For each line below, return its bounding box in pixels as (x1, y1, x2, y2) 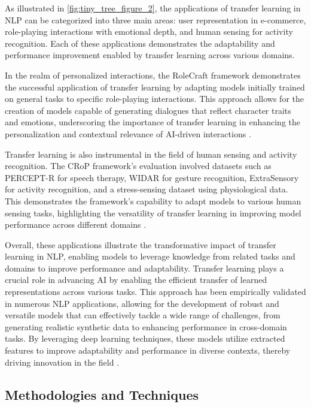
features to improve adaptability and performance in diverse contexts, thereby (5, 344, 291, 357)
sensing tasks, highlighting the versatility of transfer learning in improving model (5, 206, 301, 219)
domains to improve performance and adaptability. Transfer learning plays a (5, 261, 284, 274)
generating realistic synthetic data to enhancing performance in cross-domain (5, 320, 287, 333)
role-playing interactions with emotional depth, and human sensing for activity (5, 25, 293, 38)
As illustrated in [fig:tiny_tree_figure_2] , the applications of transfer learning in (5, 2, 301, 14)
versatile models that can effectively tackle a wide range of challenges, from (5, 309, 280, 321)
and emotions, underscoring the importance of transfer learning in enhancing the (5, 116, 301, 128)
